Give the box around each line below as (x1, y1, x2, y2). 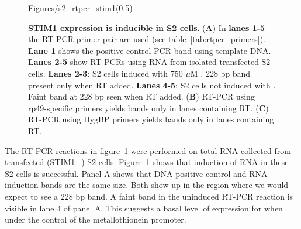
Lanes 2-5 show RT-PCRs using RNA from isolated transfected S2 (28, 56, 271, 68)
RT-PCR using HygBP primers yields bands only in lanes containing (28, 113, 274, 125)
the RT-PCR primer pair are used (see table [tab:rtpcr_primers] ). (28, 33, 265, 45)
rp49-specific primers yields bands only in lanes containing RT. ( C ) (28, 101, 269, 114)
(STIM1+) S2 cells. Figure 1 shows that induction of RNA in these (47, 156, 289, 168)
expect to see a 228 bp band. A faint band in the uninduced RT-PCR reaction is (5, 190, 293, 202)
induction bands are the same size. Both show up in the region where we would (5, 179, 289, 191)
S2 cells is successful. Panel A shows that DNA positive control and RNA (5, 167, 268, 179)
